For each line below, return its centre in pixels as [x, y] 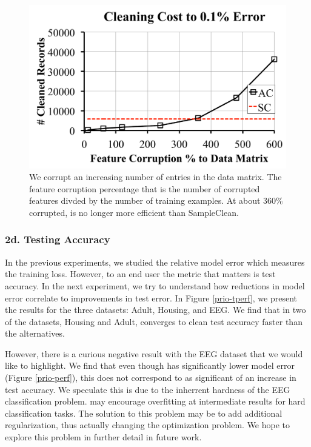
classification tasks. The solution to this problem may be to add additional [144, 413]
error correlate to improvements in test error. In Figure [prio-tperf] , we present [151, 297]
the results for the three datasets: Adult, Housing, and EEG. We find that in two [155, 310]
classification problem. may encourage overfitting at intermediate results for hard [155, 401]
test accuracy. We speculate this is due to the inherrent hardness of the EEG [148, 389]
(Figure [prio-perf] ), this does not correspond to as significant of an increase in [151, 378]
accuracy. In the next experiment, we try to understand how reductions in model [155, 285]
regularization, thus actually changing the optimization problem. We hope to [148, 425]
